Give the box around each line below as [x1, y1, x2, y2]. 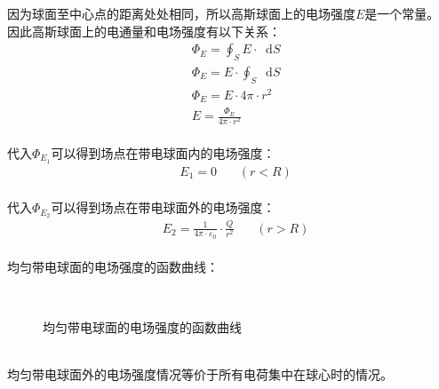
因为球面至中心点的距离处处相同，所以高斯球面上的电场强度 [7, 4, 355, 22]
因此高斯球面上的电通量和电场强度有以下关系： [7, 21, 281, 40]
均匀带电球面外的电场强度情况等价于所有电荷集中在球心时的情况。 [7, 364, 393, 383]
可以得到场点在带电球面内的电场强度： [51, 143, 275, 162]
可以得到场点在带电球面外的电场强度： [51, 198, 275, 217]
